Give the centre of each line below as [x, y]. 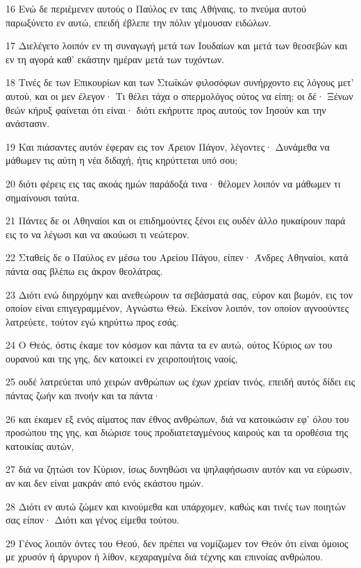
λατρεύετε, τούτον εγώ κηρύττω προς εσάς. [92, 321]
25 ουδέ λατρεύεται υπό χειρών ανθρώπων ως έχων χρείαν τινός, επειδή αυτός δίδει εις [180, 382]
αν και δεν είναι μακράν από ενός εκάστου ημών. [105, 483]
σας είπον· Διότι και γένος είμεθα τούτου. [93, 520]
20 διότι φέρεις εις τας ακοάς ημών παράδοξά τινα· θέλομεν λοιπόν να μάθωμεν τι [173, 183]
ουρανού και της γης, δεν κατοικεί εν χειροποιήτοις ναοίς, [122, 358]
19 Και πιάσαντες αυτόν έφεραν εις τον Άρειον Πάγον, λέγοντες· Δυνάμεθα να [168, 146]
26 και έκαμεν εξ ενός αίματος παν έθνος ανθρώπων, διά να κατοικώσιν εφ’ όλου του [177, 418]
